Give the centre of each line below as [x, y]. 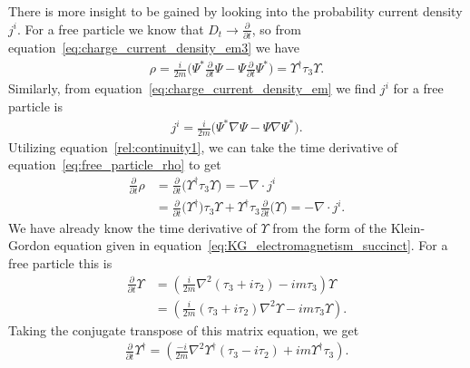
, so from [276, 29]
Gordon [29, 245]
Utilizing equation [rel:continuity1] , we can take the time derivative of [203, 146]
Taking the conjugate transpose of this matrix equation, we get [184, 329]
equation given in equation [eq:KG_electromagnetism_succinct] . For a [251, 245]
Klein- [408, 227]
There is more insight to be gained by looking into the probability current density [235, 11]
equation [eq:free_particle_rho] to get [115, 165]
